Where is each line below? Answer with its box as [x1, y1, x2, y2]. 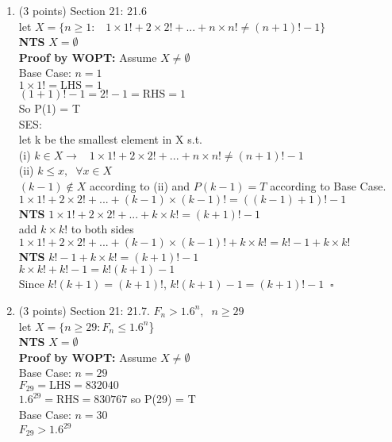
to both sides [71, 221, 134, 237]
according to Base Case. [270, 177, 386, 194]
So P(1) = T [18, 99, 80, 116]
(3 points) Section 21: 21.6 [18, 2, 147, 18]
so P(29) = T [130, 390, 196, 407]
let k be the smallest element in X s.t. [18, 131, 202, 148]
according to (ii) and [90, 177, 190, 194]
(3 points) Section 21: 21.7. [18, 302, 150, 318]
